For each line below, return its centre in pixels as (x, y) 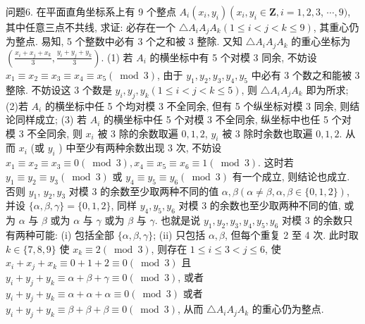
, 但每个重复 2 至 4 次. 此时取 (292, 235)
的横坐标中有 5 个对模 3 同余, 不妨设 (233, 57)
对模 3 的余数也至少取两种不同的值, (260, 205)
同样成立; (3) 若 (51, 119)
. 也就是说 (178, 220)
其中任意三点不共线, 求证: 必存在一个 (91, 27)
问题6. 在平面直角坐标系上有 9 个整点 (91, 11)
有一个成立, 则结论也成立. (291, 176)
